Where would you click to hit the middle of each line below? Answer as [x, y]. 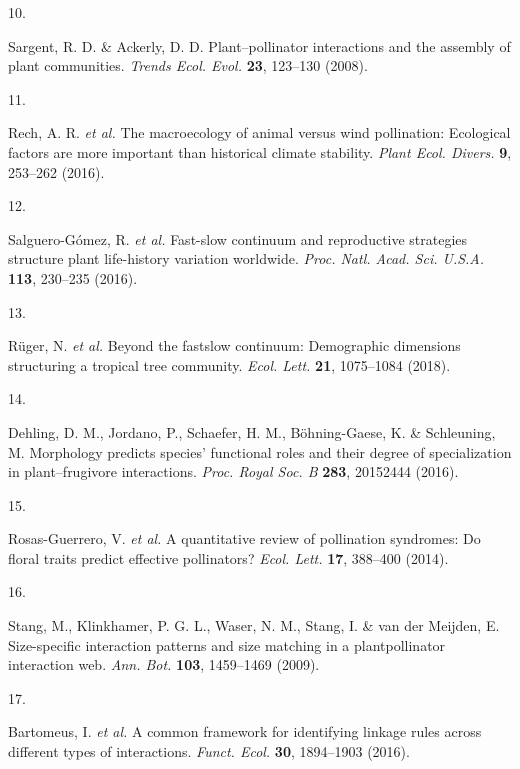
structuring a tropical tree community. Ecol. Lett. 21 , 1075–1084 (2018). [229, 364]
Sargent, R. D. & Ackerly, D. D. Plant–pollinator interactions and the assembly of [259, 45]
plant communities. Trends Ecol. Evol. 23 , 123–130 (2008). [188, 65]
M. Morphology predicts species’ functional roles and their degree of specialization [260, 451]
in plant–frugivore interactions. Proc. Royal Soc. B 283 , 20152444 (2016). [233, 471]
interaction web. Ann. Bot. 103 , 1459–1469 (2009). [164, 664]
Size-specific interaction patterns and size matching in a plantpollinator [227, 644]
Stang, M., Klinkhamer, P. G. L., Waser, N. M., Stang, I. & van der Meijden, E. [254, 625]
